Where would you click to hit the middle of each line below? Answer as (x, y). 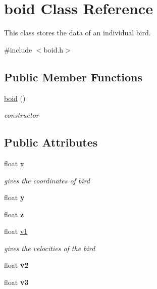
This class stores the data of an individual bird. (77, 33)
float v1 (16, 231)
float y (14, 197)
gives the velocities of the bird (50, 248)
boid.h (54, 49)
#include (18, 49)
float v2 (16, 265)
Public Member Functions (73, 77)
